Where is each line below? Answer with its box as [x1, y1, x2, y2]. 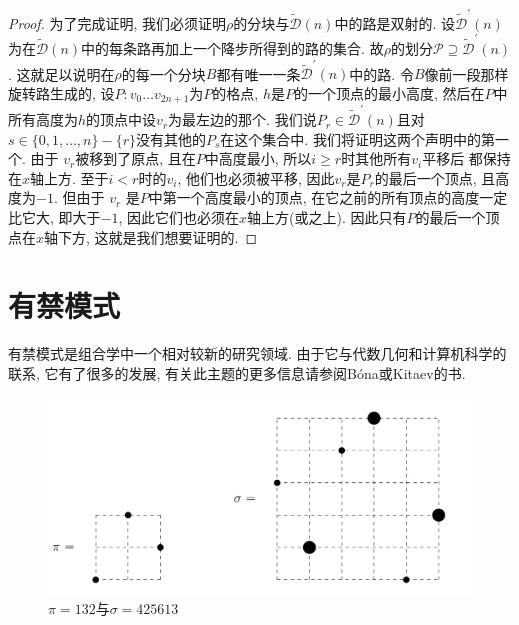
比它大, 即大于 [8, 207, 101, 228]
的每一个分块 [121, 63, 206, 84]
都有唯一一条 [216, 63, 301, 84]
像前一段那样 [424, 63, 509, 84]
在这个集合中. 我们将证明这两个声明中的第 [220, 128, 495, 149]
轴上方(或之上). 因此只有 [247, 207, 407, 228]
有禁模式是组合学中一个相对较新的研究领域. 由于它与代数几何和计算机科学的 [8, 343, 507, 364]
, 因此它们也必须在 [118, 207, 240, 228]
